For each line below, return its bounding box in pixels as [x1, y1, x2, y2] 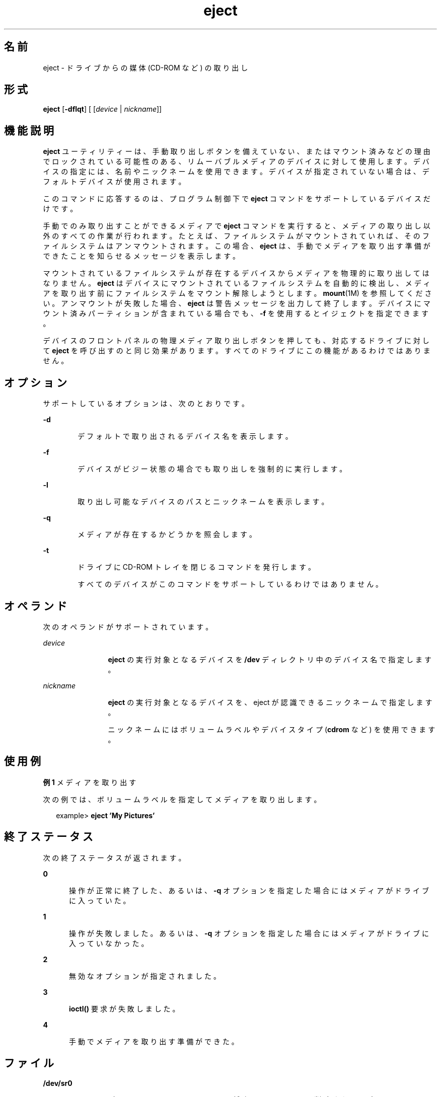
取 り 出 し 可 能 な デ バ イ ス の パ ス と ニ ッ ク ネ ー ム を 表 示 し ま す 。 [78, 497, 329, 506]
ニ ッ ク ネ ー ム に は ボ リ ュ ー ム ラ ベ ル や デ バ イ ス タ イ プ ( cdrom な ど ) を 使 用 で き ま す [108, 725, 435, 734]
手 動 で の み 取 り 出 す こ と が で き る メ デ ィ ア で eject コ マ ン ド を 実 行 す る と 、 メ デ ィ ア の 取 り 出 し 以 [43, 221, 430, 230]
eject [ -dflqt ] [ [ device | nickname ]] [43, 105, 162, 114]
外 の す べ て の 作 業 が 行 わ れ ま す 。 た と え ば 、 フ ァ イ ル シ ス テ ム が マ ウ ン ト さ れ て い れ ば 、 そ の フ [43, 231, 429, 241]
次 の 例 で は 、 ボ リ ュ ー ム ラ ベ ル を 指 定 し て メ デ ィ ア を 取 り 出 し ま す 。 [43, 795, 321, 804]
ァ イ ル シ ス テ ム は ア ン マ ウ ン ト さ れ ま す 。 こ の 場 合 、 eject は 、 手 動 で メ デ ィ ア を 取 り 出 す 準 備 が [43, 242, 430, 251]
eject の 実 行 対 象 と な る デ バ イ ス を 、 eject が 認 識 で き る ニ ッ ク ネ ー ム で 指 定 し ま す [108, 697, 432, 707]
